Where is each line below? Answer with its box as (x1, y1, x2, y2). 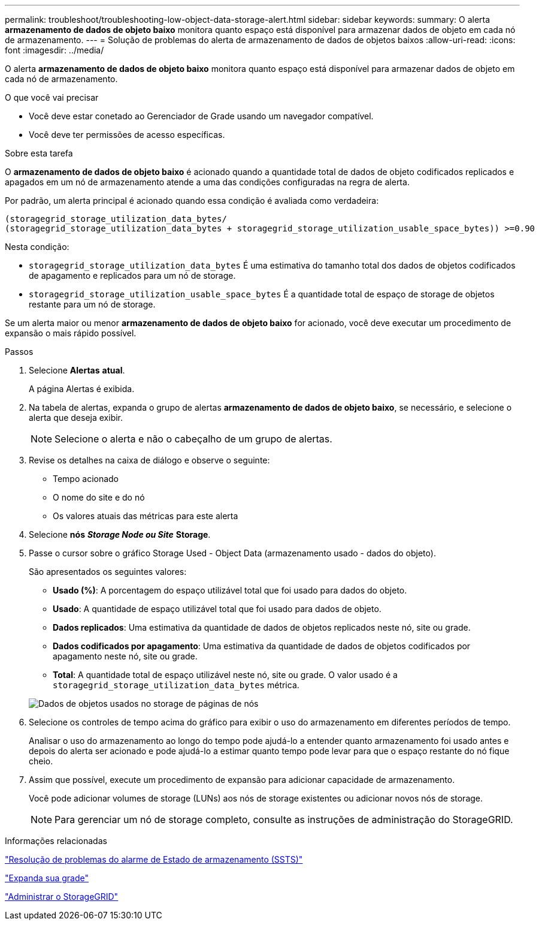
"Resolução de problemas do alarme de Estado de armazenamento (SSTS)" (5, 854, 303, 864)
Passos (5, 347, 34, 357)
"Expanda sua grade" (5, 873, 89, 883)
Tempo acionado (53, 474, 119, 484)
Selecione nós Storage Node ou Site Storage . (29, 529, 211, 540)
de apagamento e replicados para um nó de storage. (29, 270, 236, 281)
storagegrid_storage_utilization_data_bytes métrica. (53, 680, 299, 690)
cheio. (29, 756, 53, 766)
